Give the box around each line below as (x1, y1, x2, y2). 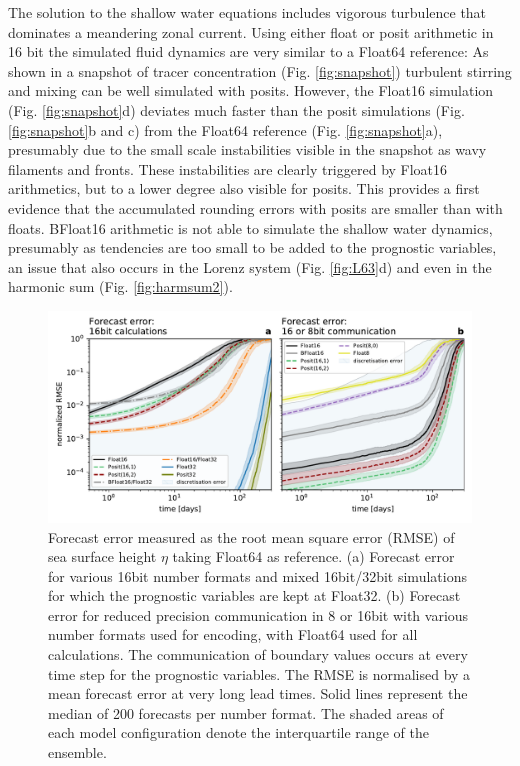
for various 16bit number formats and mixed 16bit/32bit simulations (48, 565, 467, 586)
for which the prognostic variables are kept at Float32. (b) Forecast (48, 585, 461, 606)
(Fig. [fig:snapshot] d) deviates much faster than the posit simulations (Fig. (8, 99, 465, 120)
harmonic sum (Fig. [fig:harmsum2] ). (8, 276, 233, 297)
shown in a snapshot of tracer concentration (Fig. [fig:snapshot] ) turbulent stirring (8, 60, 512, 81)
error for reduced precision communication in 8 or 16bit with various (48, 604, 469, 625)
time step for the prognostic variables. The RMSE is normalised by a (48, 663, 471, 684)
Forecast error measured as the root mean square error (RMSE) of (48, 526, 455, 547)
